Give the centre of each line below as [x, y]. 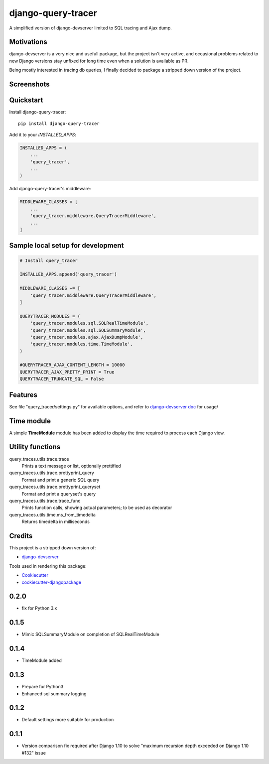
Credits [21, 536]
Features [23, 395]
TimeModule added [42, 660]
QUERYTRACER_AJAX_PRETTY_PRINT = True [67, 372]
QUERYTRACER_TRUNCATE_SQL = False [62, 379]
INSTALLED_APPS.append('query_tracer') [68, 274]
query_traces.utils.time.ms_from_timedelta [52, 514]
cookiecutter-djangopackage [52, 582]
